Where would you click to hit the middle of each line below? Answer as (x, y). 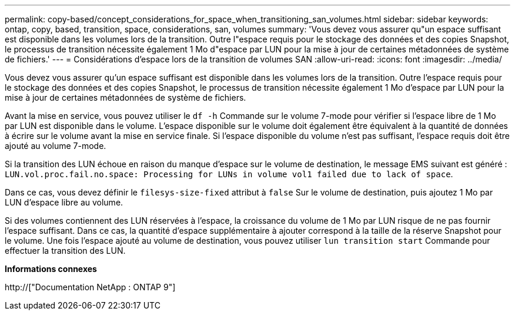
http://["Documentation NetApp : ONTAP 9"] (90, 287)
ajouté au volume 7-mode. (56, 146)
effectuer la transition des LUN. (65, 251)
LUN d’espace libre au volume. (64, 202)
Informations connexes (51, 269)
